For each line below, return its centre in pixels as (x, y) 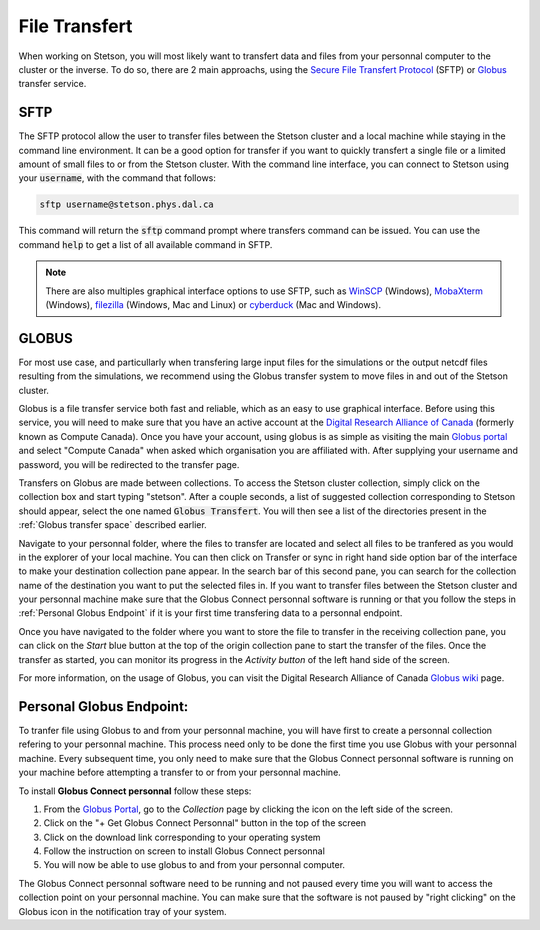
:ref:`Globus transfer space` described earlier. (112, 525)
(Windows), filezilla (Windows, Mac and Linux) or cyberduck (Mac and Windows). (213, 304)
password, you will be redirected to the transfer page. (129, 464)
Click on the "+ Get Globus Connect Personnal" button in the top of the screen (205, 823)
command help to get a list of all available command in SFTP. (145, 244)
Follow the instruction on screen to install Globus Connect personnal (184, 851)
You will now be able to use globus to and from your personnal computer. (194, 865)
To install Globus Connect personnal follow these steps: (135, 791)
